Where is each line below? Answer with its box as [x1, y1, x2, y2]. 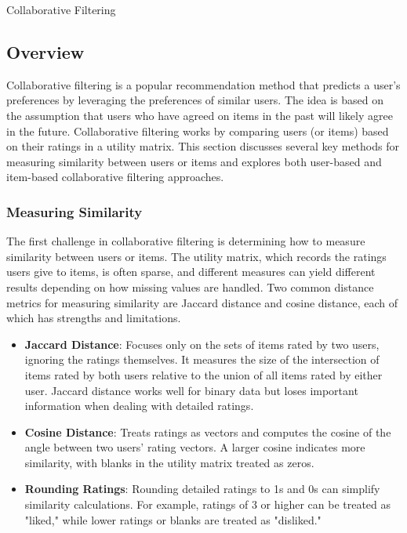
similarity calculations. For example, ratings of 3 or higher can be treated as [24, 496, 391, 513]
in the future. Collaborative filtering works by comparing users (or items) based [6, 122, 389, 139]
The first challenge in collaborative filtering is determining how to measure [6, 233, 365, 249]
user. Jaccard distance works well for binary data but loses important [24, 382, 358, 398]
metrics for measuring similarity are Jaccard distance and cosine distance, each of [6, 294, 398, 310]
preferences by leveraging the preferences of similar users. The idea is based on [6, 92, 384, 108]
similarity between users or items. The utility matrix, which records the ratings [6, 248, 387, 264]
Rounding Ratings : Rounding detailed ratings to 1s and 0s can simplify [24, 480, 380, 497]
